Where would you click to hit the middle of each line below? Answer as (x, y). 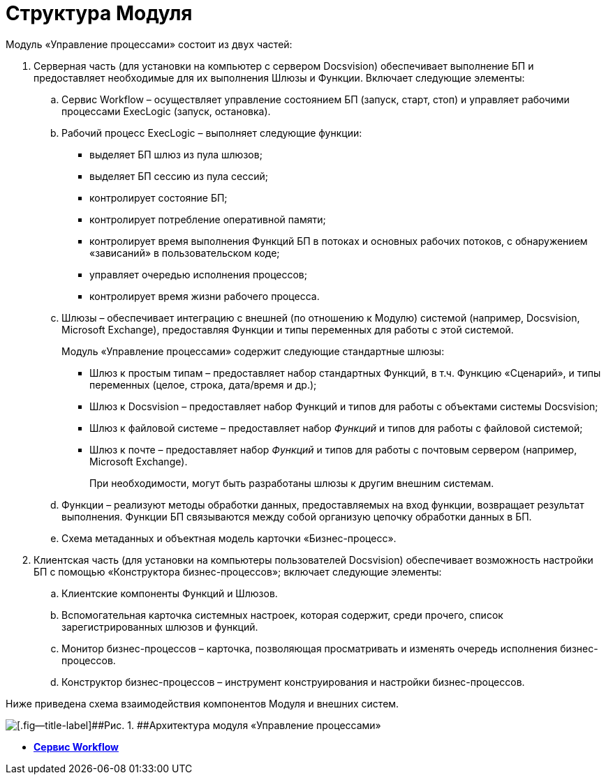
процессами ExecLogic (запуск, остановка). (166, 111)
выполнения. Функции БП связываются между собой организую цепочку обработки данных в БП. (297, 516)
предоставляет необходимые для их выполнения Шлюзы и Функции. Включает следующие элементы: (279, 77)
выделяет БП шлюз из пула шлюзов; (176, 154)
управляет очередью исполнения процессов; (198, 274)
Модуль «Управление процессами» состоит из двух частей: (149, 44)
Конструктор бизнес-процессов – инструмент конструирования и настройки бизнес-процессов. (293, 682)
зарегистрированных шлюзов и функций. (160, 627)
